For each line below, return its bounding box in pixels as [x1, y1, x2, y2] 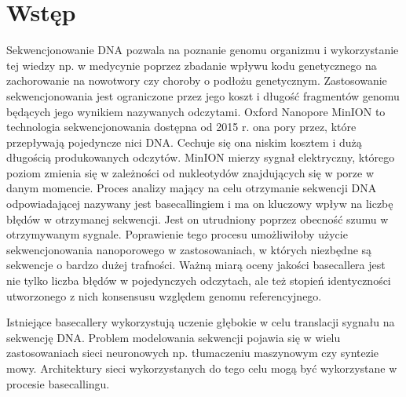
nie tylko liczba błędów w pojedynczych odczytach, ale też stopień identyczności [6, 272, 391, 289]
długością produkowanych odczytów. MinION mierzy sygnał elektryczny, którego [6, 149, 395, 166]
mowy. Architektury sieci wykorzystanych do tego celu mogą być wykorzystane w [6, 360, 397, 376]
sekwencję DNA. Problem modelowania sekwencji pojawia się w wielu [6, 329, 341, 345]
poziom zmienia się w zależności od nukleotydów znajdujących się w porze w [6, 164, 375, 180]
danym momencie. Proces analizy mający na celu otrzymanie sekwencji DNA [6, 180, 377, 196]
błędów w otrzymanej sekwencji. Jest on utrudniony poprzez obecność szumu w [6, 210, 389, 227]
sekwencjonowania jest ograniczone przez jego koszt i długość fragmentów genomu [6, 87, 400, 104]
